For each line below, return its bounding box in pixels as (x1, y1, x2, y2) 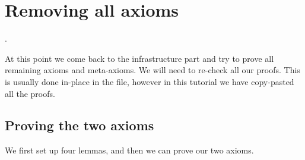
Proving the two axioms (5, 116, 154, 134)
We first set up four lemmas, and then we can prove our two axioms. (5, 144, 254, 156)
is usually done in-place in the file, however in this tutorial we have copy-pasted (5, 75, 294, 87)
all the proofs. (5, 87, 55, 99)
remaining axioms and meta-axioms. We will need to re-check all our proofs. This (5, 64, 300, 76)
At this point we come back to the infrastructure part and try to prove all (5, 52, 274, 64)
